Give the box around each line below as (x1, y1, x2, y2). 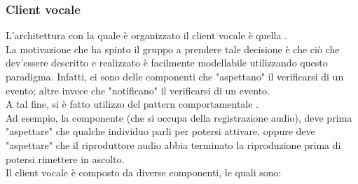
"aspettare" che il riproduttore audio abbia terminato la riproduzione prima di (6, 137, 341, 152)
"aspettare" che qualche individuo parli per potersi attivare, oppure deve (6, 124, 315, 139)
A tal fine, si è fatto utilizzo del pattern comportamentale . (6, 97, 259, 111)
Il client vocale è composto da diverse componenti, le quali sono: (6, 165, 282, 180)
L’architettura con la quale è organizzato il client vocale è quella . (6, 28, 288, 43)
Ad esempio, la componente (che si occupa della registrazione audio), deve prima (6, 110, 352, 125)
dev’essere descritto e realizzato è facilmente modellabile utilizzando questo (6, 55, 328, 70)
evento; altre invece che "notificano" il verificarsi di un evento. (6, 83, 270, 97)
